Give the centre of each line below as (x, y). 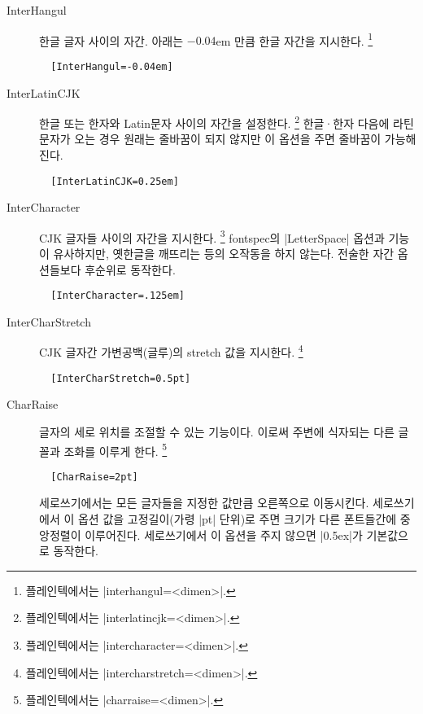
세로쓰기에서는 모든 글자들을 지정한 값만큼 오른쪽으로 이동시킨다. (204, 503)
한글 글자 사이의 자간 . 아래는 (111, 40)
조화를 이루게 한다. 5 (116, 449)
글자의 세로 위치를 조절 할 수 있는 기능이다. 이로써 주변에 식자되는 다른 (217, 431)
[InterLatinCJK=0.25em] (115, 181)
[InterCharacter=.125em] (118, 296)
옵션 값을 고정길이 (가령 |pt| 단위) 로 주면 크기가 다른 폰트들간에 (237, 519)
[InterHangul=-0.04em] (112, 66)
